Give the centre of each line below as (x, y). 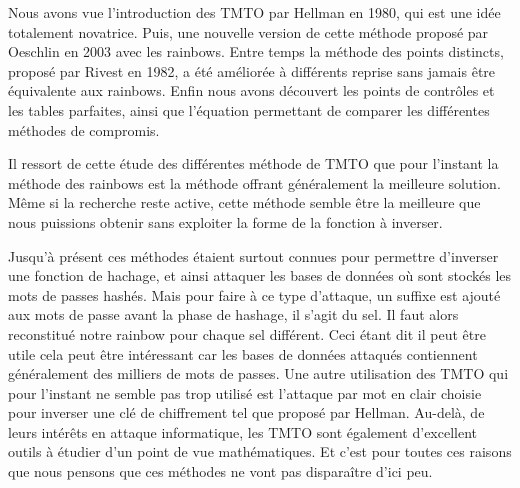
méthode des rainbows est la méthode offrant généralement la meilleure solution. (254, 182)
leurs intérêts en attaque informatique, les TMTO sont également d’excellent (243, 431)
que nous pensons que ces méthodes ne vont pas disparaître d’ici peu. (220, 471)
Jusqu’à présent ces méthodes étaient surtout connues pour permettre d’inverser (253, 255)
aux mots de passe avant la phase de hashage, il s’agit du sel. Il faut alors (233, 314)
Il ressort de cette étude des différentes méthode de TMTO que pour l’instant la (253, 163)
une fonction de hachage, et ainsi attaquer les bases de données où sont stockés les (260, 275)
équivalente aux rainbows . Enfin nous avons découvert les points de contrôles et (251, 90)
